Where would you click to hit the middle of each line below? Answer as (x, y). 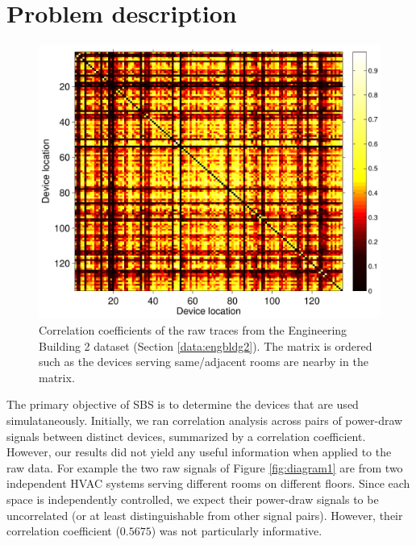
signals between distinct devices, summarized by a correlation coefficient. (186, 436)
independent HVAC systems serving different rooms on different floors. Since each (208, 483)
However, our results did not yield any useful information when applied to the (199, 452)
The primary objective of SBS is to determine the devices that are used (183, 404)
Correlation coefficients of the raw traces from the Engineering (193, 330)
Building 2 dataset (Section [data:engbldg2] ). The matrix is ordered (206, 345)
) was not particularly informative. (237, 531)
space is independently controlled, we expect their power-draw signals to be (193, 499)
